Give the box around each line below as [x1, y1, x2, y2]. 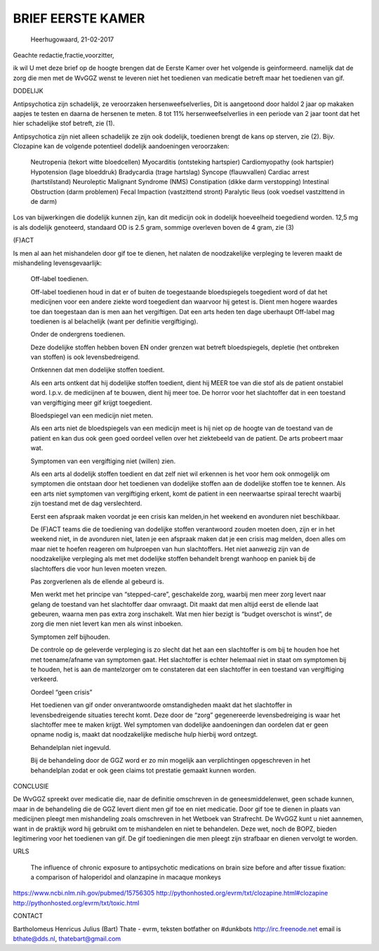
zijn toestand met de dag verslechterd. [30, 499, 142, 507]
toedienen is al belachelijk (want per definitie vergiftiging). [30, 317, 199, 325]
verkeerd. [30, 675, 59, 683]
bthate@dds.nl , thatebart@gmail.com [13, 935, 121, 943]
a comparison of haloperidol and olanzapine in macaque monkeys [30, 873, 221, 881]
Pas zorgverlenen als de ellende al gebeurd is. [30, 577, 164, 586]
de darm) [30, 198, 58, 206]
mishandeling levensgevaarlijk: [13, 259, 102, 267]
